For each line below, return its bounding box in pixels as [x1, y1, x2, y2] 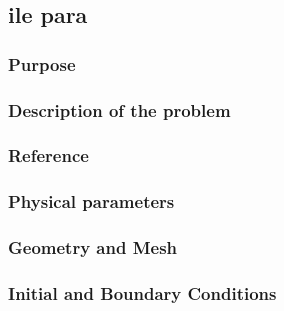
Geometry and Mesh [8, 235, 178, 260]
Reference [8, 143, 89, 168]
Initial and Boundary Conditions [8, 280, 277, 305]
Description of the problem [8, 97, 231, 122]
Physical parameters [8, 189, 175, 214]
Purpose [8, 51, 76, 76]
